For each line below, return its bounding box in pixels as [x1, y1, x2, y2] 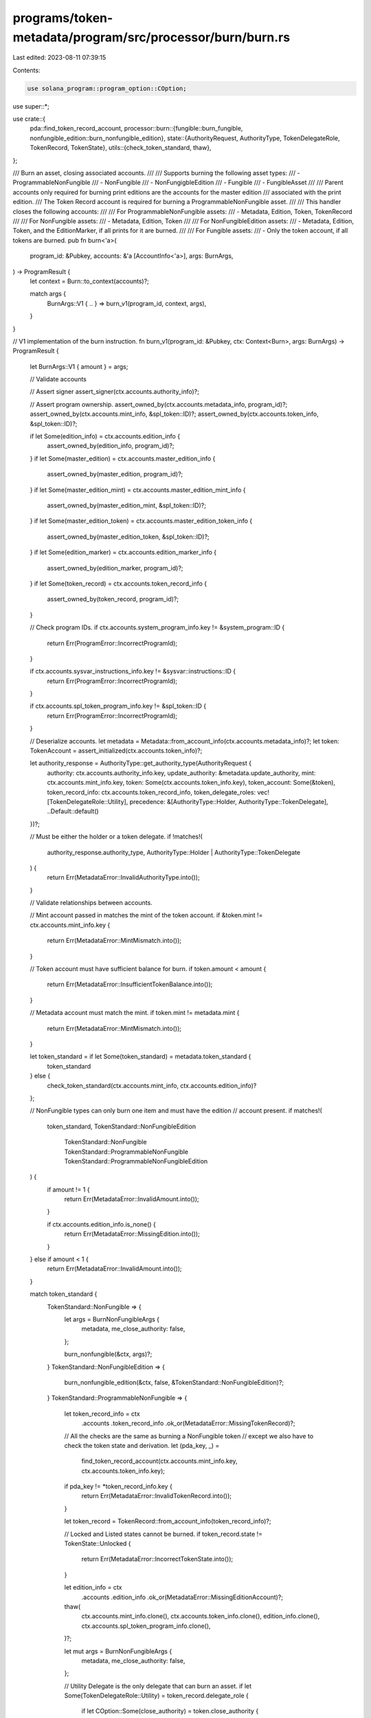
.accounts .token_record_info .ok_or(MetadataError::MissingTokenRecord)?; [81, 1419, 295, 1427]
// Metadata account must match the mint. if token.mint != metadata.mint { [30, 1009, 240, 1017]
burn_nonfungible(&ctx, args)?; [64, 1350, 153, 1359]
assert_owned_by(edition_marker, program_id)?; [47, 564, 183, 572]
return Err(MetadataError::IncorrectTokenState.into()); [81, 1555, 234, 1563]
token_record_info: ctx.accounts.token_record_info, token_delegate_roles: [47, 788, 256, 796]
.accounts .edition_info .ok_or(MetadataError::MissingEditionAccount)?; [81, 1593, 283, 1601]
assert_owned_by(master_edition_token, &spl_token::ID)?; [47, 533, 210, 541]
